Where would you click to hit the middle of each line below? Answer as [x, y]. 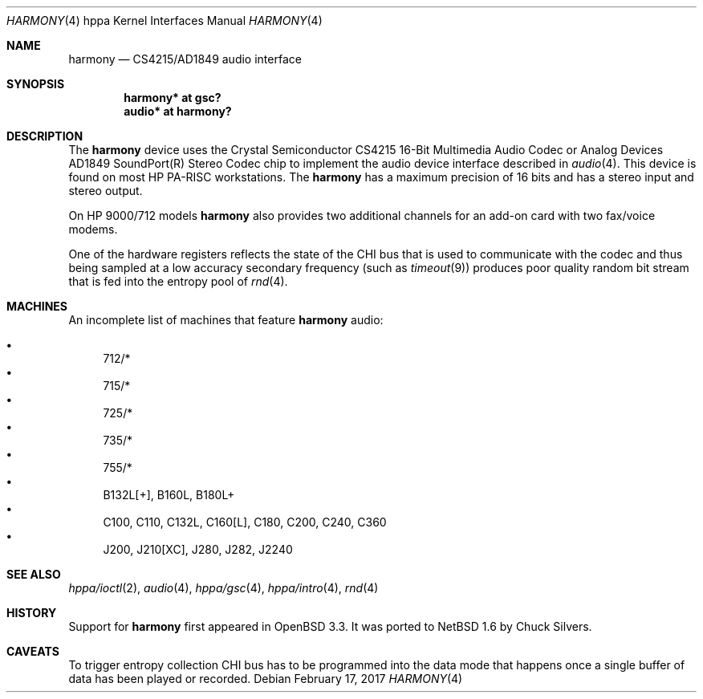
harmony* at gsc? [173, 98]
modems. [93, 229]
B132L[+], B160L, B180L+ [169, 495]
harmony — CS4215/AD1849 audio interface [185, 59]
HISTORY [32, 613]
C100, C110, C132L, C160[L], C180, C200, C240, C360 [245, 522]
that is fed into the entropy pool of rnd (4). [178, 281]
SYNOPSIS [36, 84]
